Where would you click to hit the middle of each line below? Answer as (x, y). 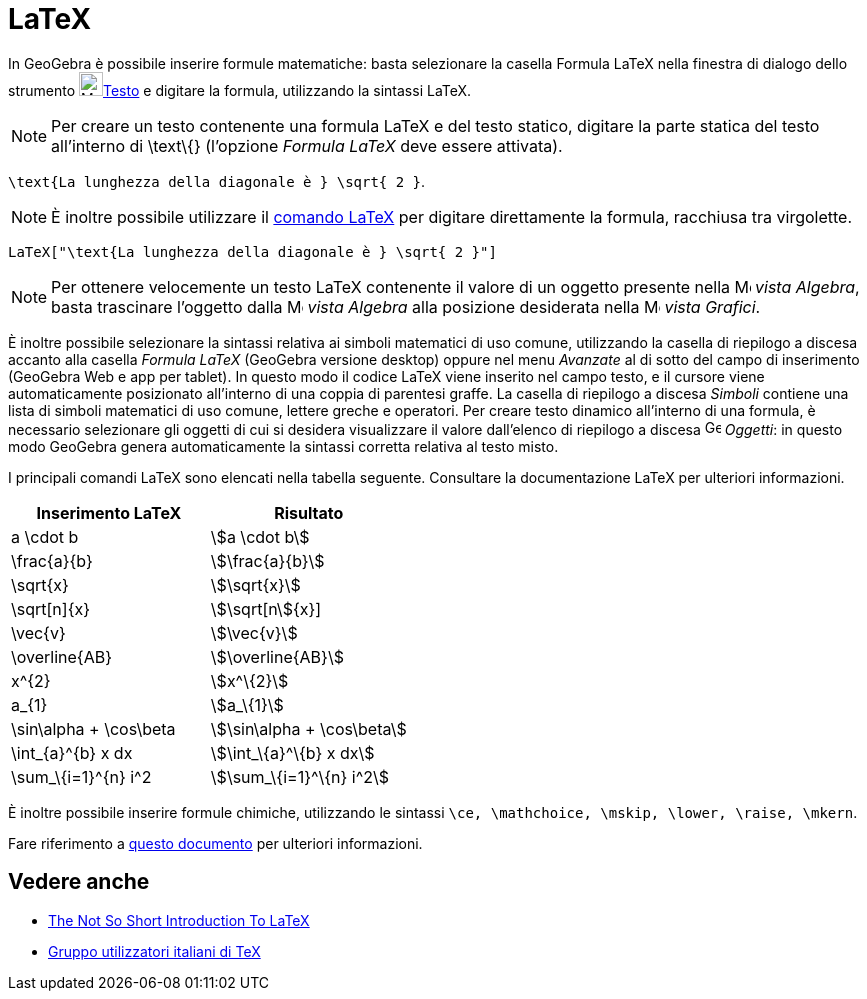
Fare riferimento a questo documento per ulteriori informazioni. (215, 843)
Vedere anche (79, 882)
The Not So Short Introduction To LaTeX (179, 920)
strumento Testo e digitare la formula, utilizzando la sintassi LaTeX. (240, 90)
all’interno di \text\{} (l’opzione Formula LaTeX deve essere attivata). (307, 145)
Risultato (309, 512)
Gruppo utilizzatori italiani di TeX (154, 951)
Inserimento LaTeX (109, 512)
